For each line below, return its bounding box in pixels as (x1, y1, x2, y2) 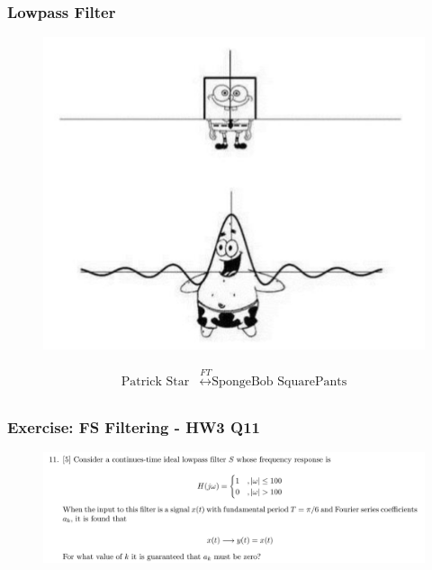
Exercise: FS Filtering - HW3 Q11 (7, 415, 260, 438)
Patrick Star (121, 375, 190, 388)
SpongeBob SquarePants (211, 375, 347, 388)
